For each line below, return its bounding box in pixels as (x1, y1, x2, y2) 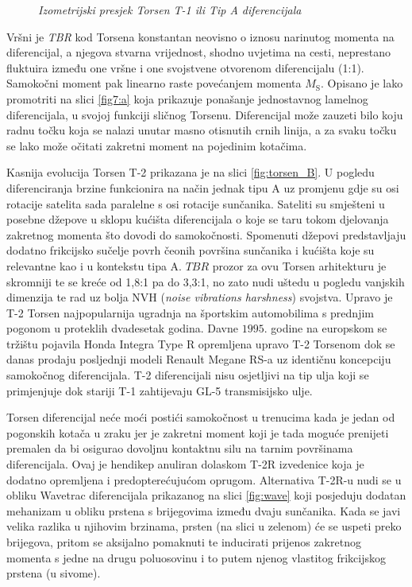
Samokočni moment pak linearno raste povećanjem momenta (6, 75, 302, 91)
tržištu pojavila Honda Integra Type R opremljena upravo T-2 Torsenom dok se (6, 335, 395, 352)
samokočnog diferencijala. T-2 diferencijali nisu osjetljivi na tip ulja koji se (6, 367, 369, 383)
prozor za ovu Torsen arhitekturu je (212, 257, 387, 274)
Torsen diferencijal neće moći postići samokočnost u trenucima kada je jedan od (6, 409, 395, 426)
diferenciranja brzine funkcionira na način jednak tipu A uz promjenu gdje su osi (6, 179, 399, 196)
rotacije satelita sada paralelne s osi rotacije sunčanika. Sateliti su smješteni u (6, 195, 385, 212)
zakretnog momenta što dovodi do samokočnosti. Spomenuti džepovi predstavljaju (6, 226, 406, 243)
